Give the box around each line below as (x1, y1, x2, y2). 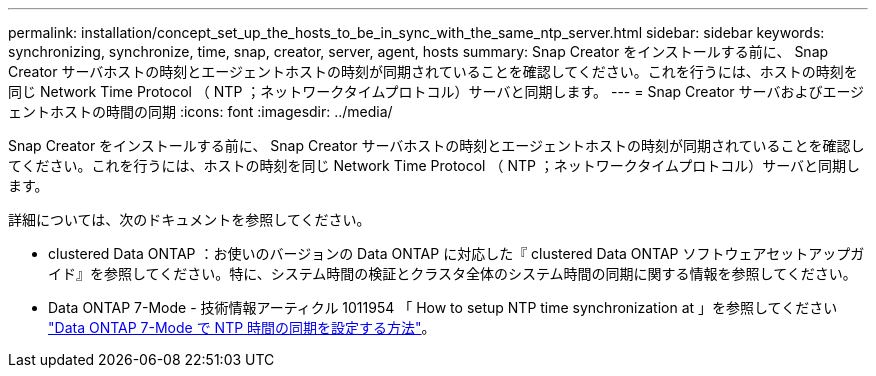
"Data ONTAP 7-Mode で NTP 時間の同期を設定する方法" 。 (48, 319, 436, 336)
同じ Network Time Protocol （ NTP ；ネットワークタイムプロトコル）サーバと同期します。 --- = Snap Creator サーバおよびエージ (8, 83, 865, 100)
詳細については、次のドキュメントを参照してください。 (8, 211, 371, 228)
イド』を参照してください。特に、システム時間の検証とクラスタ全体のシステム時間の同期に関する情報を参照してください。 (48, 265, 857, 282)
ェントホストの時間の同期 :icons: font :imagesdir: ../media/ (8, 103, 393, 120)
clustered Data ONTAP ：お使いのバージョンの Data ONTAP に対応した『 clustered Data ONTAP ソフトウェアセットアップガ (48, 245, 865, 262)
